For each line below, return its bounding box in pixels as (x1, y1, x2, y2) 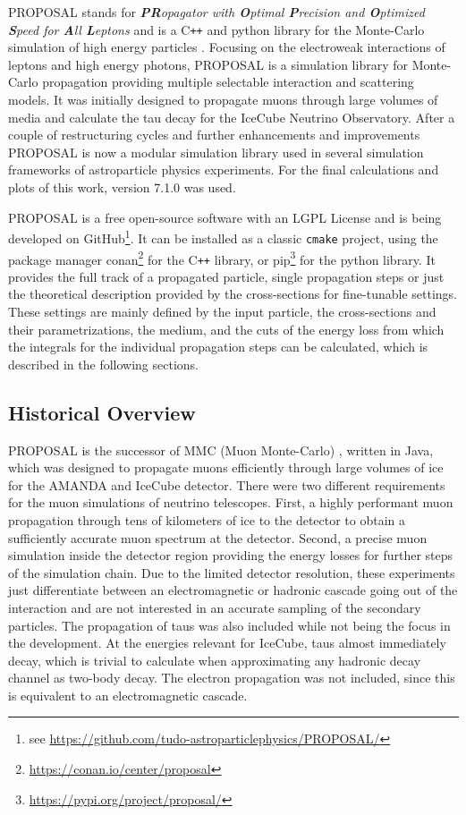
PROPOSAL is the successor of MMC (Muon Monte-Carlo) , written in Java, (8, 440, 434, 459)
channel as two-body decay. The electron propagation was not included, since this (8, 668, 455, 687)
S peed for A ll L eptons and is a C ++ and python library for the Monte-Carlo (8, 20, 425, 38)
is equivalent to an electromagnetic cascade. (8, 685, 248, 704)
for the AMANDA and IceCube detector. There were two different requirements (8, 475, 445, 494)
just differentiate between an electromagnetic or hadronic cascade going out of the (8, 581, 458, 599)
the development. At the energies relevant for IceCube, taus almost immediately (8, 633, 446, 652)
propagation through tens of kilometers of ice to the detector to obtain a (8, 510, 406, 529)
